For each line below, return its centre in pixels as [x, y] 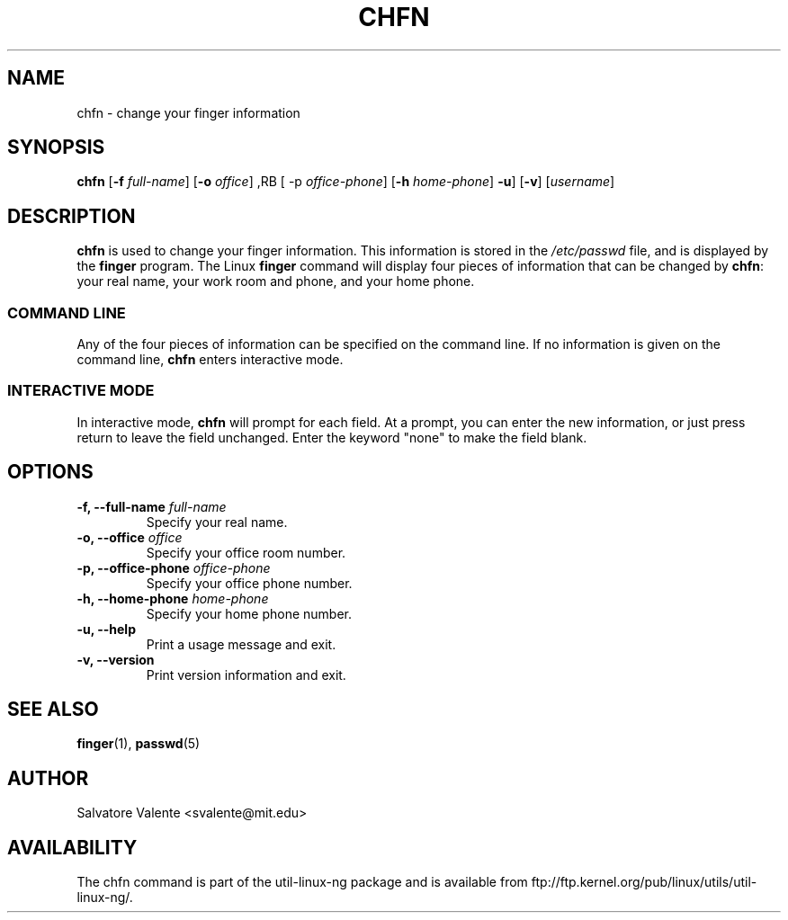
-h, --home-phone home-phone [173, 598]
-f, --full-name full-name [152, 506]
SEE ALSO [53, 710]
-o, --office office [130, 537]
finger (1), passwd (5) [139, 744]
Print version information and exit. [246, 674]
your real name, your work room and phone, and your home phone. [276, 281]
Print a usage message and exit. [241, 644]
